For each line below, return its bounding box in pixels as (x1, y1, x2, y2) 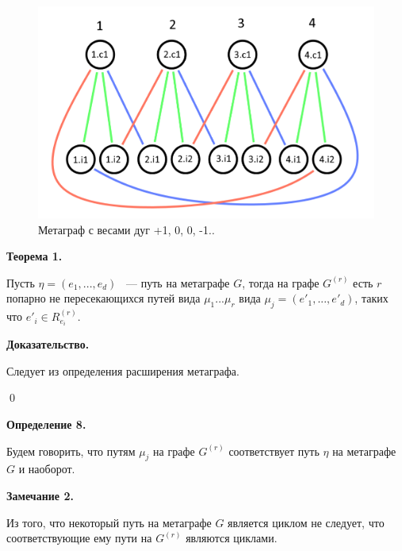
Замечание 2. (6, 487, 74, 504)
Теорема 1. (6, 248, 63, 264)
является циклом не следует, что (228, 514, 385, 530)
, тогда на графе (242, 274, 320, 291)
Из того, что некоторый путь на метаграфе (6, 514, 212, 530)
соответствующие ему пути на (6, 530, 152, 546)
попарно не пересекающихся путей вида (6, 290, 201, 306)
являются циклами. (186, 530, 278, 546)
